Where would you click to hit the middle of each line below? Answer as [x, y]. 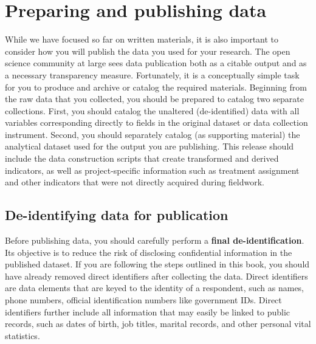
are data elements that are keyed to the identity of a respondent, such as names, [155, 288]
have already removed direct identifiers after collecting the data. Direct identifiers [156, 276]
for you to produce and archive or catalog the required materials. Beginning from [156, 87]
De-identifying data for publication [117, 215]
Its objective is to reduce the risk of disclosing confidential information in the [149, 252]
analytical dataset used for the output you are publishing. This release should [149, 146]
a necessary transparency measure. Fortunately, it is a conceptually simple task [152, 74]
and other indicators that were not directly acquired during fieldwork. [135, 182]
